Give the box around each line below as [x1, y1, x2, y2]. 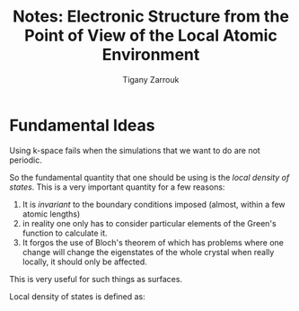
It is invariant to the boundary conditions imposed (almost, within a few [22, 199, 286, 209]
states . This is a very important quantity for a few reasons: [9, 182, 225, 192]
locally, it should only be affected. [22, 256, 148, 267]
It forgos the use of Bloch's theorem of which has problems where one [22, 236, 285, 248]
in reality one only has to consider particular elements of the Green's [22, 218, 277, 228]
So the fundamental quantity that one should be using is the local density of [9, 172, 290, 182]
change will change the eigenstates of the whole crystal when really [22, 246, 275, 257]
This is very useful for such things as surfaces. [9, 273, 182, 284]
